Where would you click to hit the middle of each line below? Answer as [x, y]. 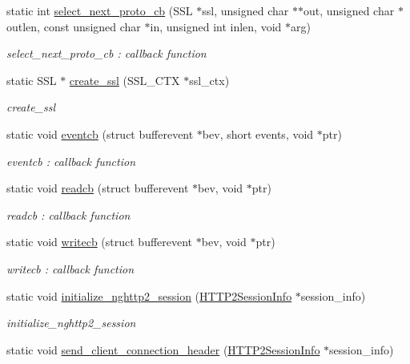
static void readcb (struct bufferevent [98, 188]
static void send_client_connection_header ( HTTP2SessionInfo [163, 349]
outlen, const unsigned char [74, 26]
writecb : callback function [70, 268]
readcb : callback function [68, 214]
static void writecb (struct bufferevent [100, 242]
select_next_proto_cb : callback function [107, 53]
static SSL [32, 80]
